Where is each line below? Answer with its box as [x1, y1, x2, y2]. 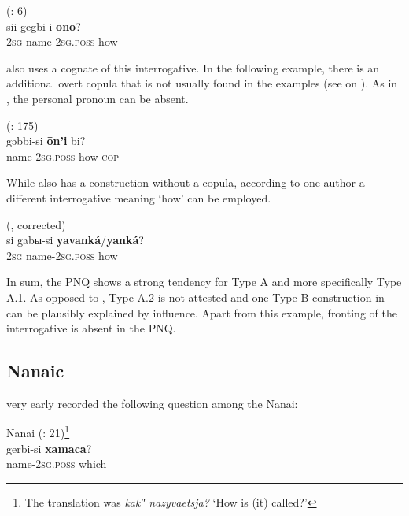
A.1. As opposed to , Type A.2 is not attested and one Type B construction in [6, 288, 385, 305]
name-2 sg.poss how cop [6, 147, 119, 164]
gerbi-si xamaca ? [6, 440, 92, 456]
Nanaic [6, 358, 64, 383]
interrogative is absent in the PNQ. [6, 320, 176, 336]
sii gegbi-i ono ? [6, 17, 81, 34]
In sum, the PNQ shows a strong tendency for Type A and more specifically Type [6, 273, 402, 290]
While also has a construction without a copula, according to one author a [6, 174, 365, 191]
